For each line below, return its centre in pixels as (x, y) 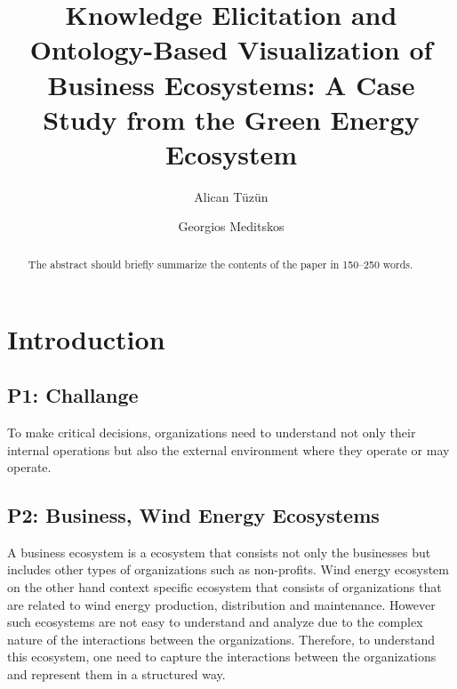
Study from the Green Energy (231, 119)
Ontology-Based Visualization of (231, 49)
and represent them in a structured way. (116, 674)
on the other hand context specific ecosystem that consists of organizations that (224, 587)
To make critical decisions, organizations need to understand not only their (212, 432)
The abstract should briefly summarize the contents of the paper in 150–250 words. (220, 264)
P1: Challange (73, 395)
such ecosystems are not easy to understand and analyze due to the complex (215, 622)
